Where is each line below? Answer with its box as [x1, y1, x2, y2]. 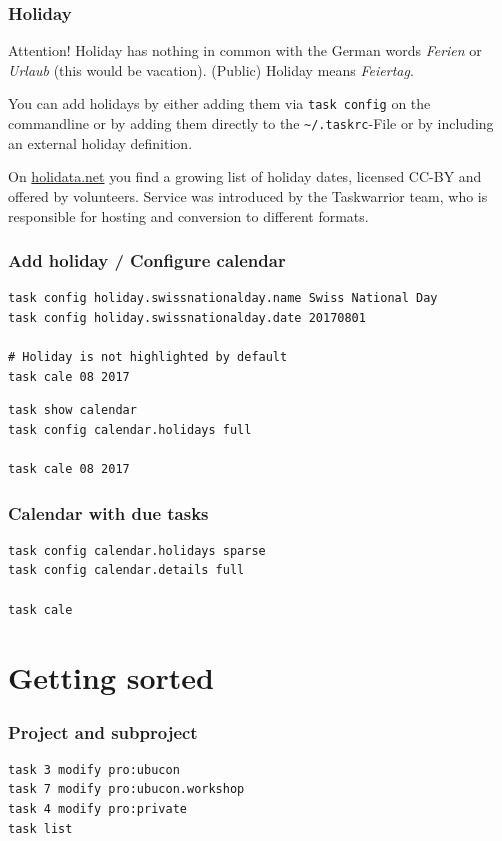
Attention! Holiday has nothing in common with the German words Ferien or [8, 40, 482, 61]
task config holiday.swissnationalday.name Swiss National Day [8, 291, 438, 306]
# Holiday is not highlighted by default [8, 350, 288, 365]
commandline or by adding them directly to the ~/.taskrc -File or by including [8, 113, 494, 134]
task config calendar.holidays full [8, 422, 252, 437]
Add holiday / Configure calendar [8, 248, 286, 273]
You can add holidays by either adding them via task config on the [8, 93, 431, 114]
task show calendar [8, 403, 137, 418]
